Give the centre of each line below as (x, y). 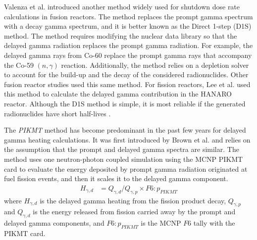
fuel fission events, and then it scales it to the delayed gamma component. (116, 178)
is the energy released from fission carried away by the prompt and (134, 212)
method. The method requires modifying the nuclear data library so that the (121, 35)
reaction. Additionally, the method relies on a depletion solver (155, 65)
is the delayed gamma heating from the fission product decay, (133, 200)
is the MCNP (161, 223)
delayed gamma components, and (54, 223)
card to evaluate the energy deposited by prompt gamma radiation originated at (126, 168)
